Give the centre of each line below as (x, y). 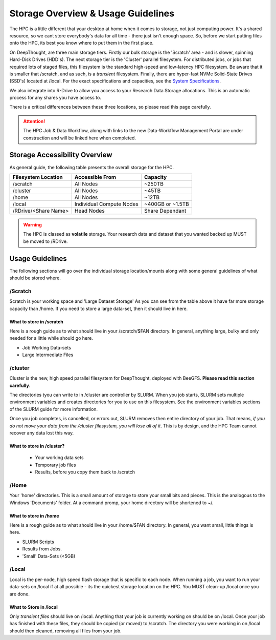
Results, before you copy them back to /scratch (85, 472)
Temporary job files (55, 465)
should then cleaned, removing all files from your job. (66, 631)
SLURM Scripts (38, 542)
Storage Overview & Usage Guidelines (92, 13)
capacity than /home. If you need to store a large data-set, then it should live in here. (99, 308)
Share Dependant (165, 211)
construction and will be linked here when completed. (80, 138)
